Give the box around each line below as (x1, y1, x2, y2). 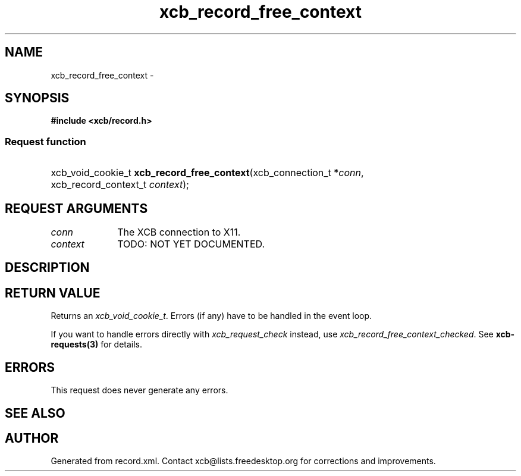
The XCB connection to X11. (117, 226, 241, 239)
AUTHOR (5, 430, 59, 446)
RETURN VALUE (5, 285, 101, 300)
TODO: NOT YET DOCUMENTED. (117, 238, 265, 250)
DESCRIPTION (5, 260, 90, 275)
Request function (5, 135, 86, 148)
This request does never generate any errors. (51, 385, 228, 396)
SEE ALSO (5, 405, 65, 421)
